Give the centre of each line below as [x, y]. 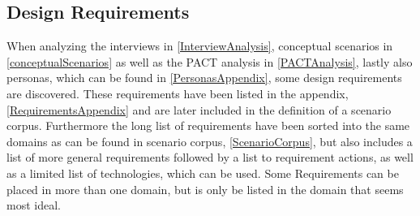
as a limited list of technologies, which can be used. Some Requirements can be [203, 173]
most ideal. [34, 205]
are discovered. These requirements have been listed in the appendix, [178, 93]
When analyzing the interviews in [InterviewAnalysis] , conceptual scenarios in [200, 46]
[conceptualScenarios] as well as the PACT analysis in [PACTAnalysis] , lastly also [210, 61]
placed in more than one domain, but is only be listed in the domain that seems [205, 189]
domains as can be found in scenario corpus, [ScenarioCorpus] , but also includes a [210, 141]
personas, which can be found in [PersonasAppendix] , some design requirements [204, 78]
